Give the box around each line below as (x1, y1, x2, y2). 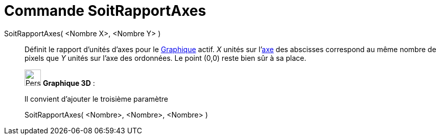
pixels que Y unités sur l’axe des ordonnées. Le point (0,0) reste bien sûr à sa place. (25, 53, 307, 62)
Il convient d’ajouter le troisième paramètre (25, 94, 169, 103)
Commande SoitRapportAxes (4, 2, 206, 19)
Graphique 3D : (42, 78, 95, 87)
